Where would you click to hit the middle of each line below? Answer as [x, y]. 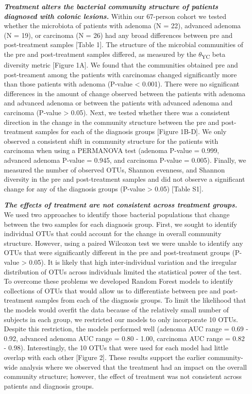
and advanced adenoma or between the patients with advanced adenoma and [118, 103]
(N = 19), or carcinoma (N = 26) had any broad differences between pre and [118, 35]
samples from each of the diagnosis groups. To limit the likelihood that [141, 300]
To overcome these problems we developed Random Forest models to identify [119, 281]
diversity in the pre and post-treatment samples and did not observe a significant [125, 179]
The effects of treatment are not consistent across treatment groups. [121, 205]
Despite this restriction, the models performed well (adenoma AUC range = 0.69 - [126, 329]
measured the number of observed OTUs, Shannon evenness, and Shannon [115, 169]
